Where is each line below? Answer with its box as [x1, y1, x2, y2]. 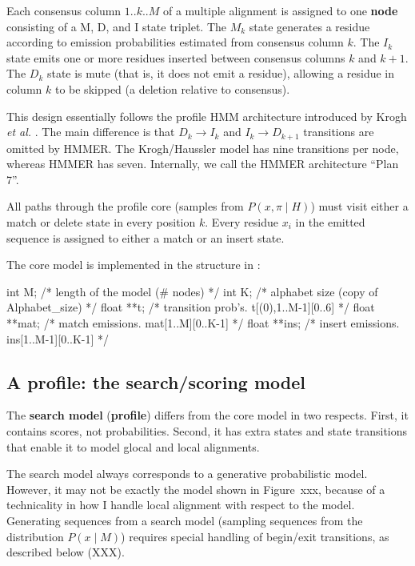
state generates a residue [249, 18, 370, 34]
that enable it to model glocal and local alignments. [6, 438, 260, 455]
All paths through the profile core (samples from [6, 198, 244, 215]
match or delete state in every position [6, 213, 196, 230]
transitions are [303, 123, 374, 140]
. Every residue [205, 213, 278, 230]
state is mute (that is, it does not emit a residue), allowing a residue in [46, 65, 395, 82]
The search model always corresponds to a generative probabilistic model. [6, 465, 368, 482]
